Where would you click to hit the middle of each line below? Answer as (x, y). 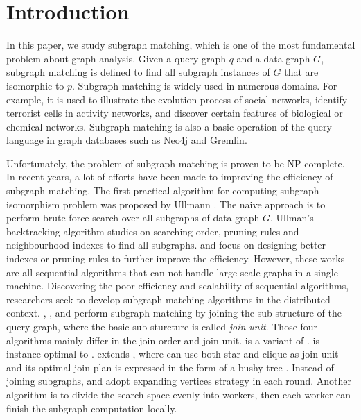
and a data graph (273, 58)
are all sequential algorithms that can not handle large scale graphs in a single (172, 272)
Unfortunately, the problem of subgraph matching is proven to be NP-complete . (176, 163)
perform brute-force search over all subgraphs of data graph (133, 218)
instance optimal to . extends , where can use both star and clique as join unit (173, 354)
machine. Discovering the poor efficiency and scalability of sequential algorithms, (178, 286)
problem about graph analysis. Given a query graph (116, 58)
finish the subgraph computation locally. (92, 408)
